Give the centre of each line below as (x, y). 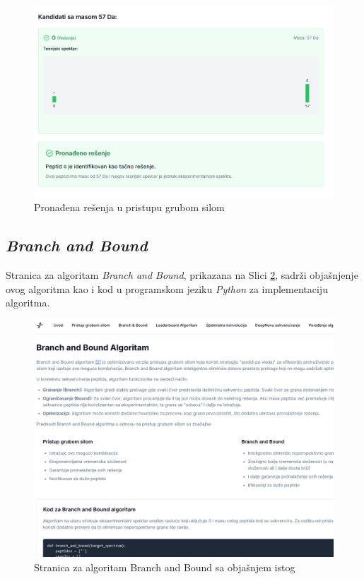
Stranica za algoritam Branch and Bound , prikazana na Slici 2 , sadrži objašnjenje (182, 275)
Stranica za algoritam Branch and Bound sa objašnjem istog (165, 567)
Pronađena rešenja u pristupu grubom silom (129, 207)
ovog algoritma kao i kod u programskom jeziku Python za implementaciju (167, 288)
